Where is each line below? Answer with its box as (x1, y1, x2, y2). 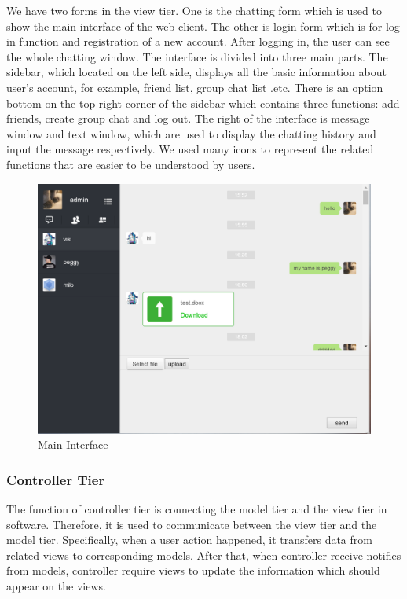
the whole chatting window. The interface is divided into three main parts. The (6, 48, 388, 64)
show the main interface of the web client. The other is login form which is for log (6, 17, 400, 34)
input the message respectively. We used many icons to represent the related (6, 141, 374, 157)
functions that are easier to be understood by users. (6, 156, 255, 172)
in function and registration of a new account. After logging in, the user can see (6, 33, 390, 50)
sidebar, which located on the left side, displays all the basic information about (6, 64, 387, 80)
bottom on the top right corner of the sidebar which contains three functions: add (6, 94, 400, 111)
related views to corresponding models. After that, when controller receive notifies (6, 546, 401, 563)
